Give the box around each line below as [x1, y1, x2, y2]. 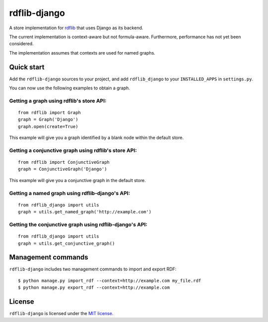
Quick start [9, 63, 45, 71]
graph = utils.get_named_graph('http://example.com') [18, 209, 151, 215]
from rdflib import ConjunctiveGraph [18, 159, 110, 165]
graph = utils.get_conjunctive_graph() [18, 241, 115, 246]
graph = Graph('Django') [18, 117, 78, 123]
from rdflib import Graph [18, 110, 81, 115]
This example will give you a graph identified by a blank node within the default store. [9, 134, 184, 141]
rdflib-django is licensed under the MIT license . [9, 311, 114, 317]
